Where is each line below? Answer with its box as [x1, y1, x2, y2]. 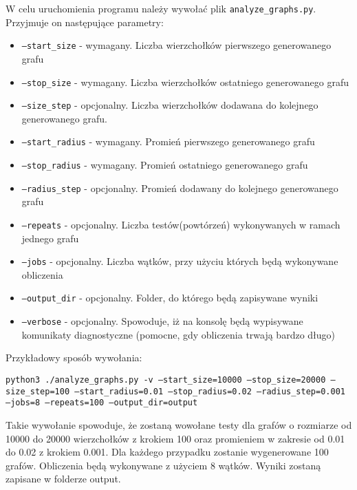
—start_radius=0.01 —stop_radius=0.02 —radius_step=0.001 [74, 386, 345, 396]
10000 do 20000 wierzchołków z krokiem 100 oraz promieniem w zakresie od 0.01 [6, 431, 345, 445]
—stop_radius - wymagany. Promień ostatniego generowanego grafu [21, 158, 308, 172]
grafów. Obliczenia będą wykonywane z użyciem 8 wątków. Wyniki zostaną [6, 458, 321, 472]
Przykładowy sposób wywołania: [6, 350, 142, 365]
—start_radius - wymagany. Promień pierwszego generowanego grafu [21, 134, 315, 149]
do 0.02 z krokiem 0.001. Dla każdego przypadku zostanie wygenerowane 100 [6, 445, 329, 459]
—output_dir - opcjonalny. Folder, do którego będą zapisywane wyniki [21, 290, 318, 305]
